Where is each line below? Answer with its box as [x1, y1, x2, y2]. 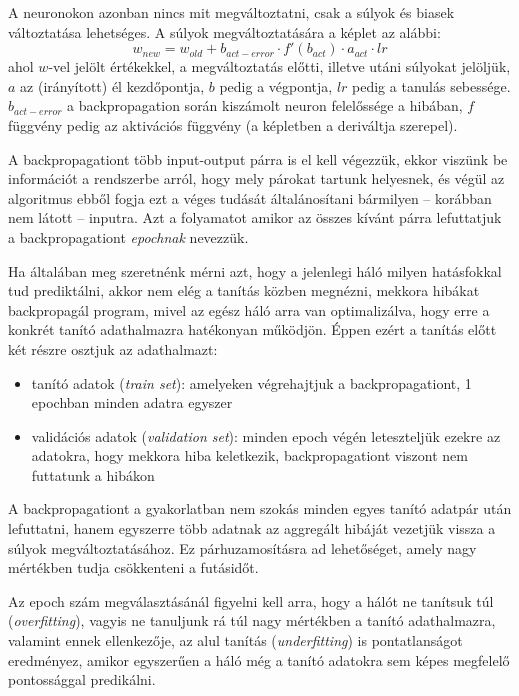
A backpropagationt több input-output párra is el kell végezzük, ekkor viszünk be [8, 148, 508, 169]
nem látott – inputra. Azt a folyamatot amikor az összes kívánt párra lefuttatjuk [8, 207, 502, 228]
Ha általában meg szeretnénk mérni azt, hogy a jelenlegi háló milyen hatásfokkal [8, 260, 502, 281]
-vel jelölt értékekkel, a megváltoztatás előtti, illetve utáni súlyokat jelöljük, [48, 56, 511, 77]
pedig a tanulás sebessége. [352, 75, 511, 96]
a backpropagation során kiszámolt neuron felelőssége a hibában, [67, 95, 463, 116]
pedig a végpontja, [219, 75, 333, 96]
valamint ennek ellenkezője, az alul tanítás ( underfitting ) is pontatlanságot [8, 630, 463, 651]
